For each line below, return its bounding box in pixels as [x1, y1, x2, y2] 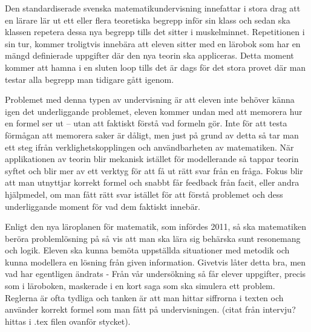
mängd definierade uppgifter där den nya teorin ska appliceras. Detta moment [5, 49, 294, 62]
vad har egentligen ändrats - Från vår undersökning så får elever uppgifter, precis [5, 267, 306, 280]
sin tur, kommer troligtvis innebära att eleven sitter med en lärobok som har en [5, 37, 301, 50]
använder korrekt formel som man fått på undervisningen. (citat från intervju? [5, 303, 296, 316]
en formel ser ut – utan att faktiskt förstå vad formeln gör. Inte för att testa [5, 117, 287, 129]
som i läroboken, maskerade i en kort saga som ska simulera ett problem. [5, 279, 275, 292]
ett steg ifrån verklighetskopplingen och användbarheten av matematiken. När [5, 140, 294, 153]
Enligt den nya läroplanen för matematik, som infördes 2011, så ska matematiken [5, 220, 307, 233]
